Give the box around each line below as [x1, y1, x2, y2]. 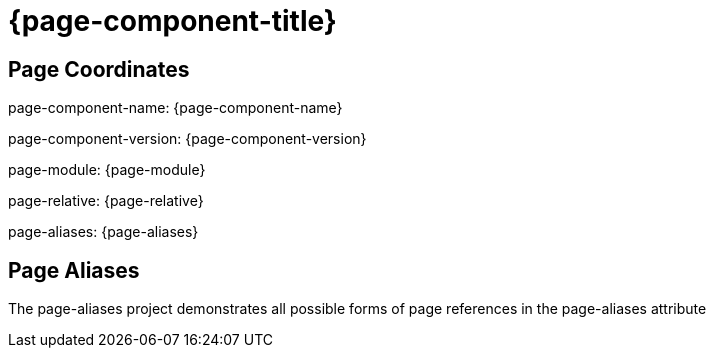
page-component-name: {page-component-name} [8, 99, 343, 117]
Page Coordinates [8, 56, 190, 82]
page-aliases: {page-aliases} [8, 223, 199, 241]
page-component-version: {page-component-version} [8, 130, 367, 148]
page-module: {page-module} [8, 161, 206, 179]
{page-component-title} [8, 4, 337, 38]
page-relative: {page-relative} [8, 192, 204, 210]
